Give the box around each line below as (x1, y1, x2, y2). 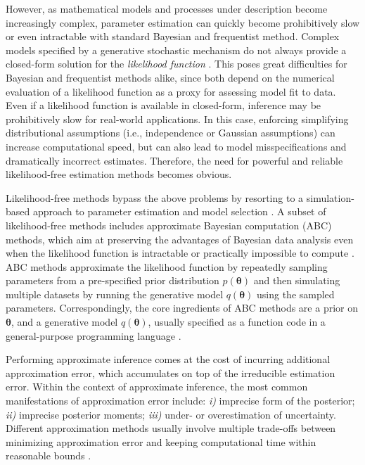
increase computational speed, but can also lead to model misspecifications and (6, 139, 347, 153)
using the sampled (257, 286, 335, 301)
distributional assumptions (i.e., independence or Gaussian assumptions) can (6, 125, 335, 140)
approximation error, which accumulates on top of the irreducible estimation (6, 365, 335, 380)
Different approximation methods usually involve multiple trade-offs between (6, 421, 336, 435)
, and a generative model (11, 314, 118, 329)
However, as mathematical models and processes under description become (6, 1, 328, 15)
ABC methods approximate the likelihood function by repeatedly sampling (6, 259, 328, 274)
